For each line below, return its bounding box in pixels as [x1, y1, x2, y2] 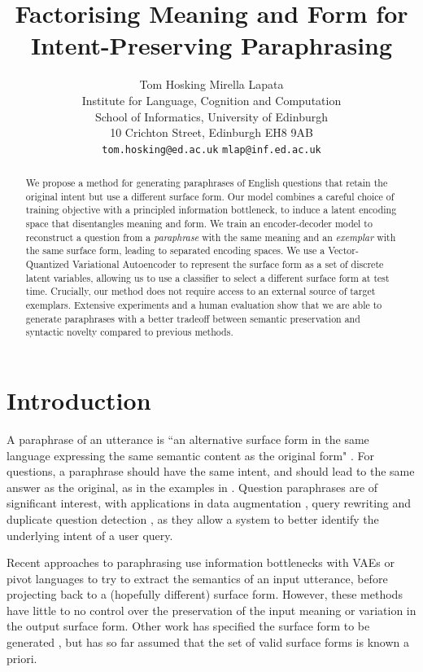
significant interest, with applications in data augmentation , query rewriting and [7, 494, 412, 512]
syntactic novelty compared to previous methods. [25, 325, 233, 339]
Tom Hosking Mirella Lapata [139, 76, 284, 93]
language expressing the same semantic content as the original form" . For [7, 446, 374, 463]
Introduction [7, 384, 151, 417]
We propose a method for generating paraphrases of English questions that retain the [25, 176, 388, 190]
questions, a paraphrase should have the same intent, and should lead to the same [7, 463, 415, 480]
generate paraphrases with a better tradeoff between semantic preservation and [25, 311, 360, 325]
